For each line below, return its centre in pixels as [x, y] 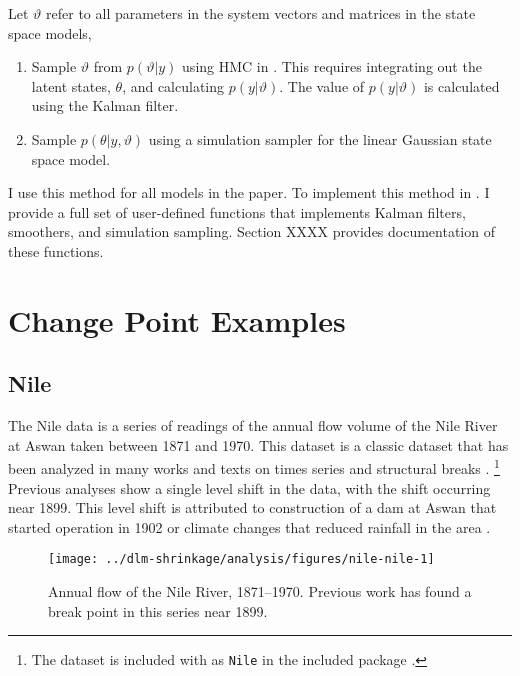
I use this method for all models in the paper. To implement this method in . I [249, 192]
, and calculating [173, 85]
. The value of [322, 85]
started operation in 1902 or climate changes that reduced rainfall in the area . [249, 526]
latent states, [71, 85]
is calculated [461, 85]
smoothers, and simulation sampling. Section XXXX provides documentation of [251, 231]
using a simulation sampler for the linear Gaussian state [320, 138]
